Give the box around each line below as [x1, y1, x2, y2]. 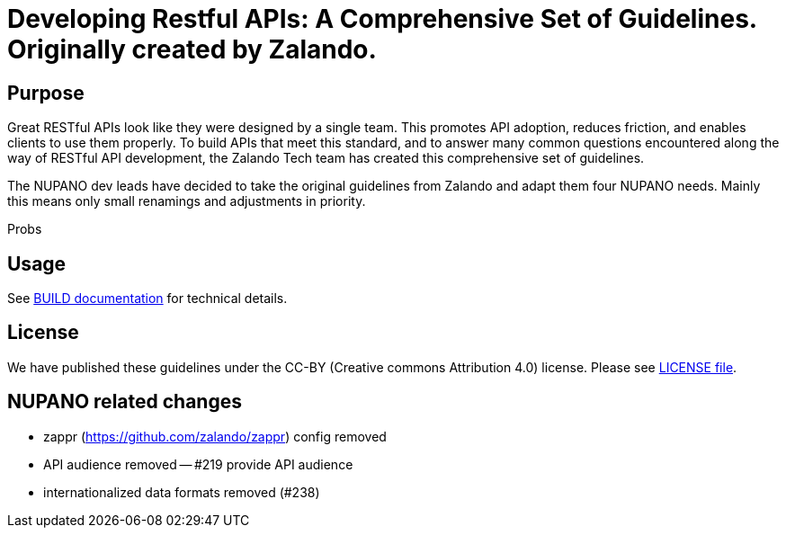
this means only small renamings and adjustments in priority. [7, 193, 366, 210]
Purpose [7, 81, 85, 104]
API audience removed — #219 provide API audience [43, 456, 353, 472]
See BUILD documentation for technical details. [7, 290, 288, 307]
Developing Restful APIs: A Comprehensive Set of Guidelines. [7, 4, 757, 34]
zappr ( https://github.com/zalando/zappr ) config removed [43, 428, 387, 444]
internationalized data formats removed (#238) [43, 484, 320, 500]
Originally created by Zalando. [7, 34, 377, 65]
